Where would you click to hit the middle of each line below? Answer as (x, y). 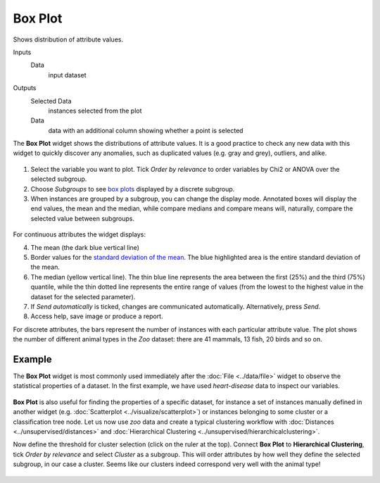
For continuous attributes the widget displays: (80, 234)
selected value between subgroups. (83, 218)
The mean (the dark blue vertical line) (85, 247)
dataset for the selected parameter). (83, 296)
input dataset (68, 75)
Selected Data (51, 101)
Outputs (25, 88)
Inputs (22, 52)
